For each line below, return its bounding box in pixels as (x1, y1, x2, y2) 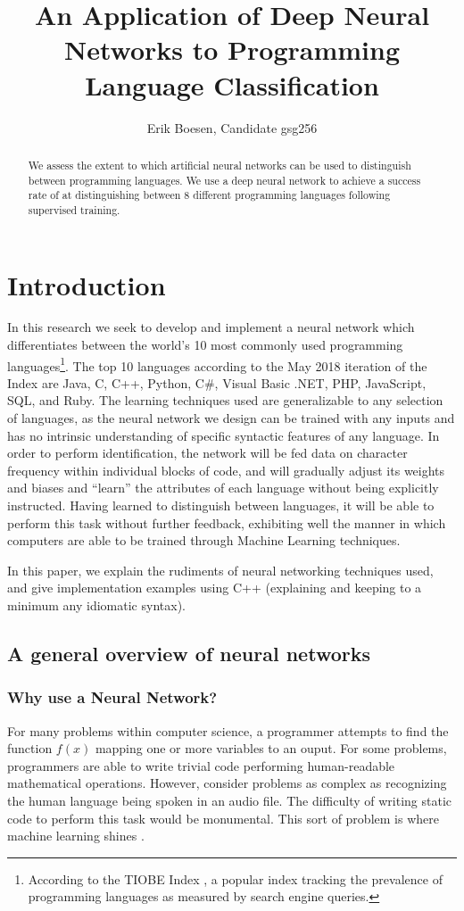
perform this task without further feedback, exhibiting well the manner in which (7, 513, 446, 532)
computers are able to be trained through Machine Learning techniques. (7, 531, 401, 550)
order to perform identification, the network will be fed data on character (7, 443, 408, 462)
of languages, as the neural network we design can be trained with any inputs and (7, 409, 455, 427)
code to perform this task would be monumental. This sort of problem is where (7, 808, 439, 827)
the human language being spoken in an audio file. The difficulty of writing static (7, 791, 452, 809)
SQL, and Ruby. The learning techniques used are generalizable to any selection (7, 391, 443, 410)
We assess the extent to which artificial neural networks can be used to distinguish (28, 157, 411, 172)
